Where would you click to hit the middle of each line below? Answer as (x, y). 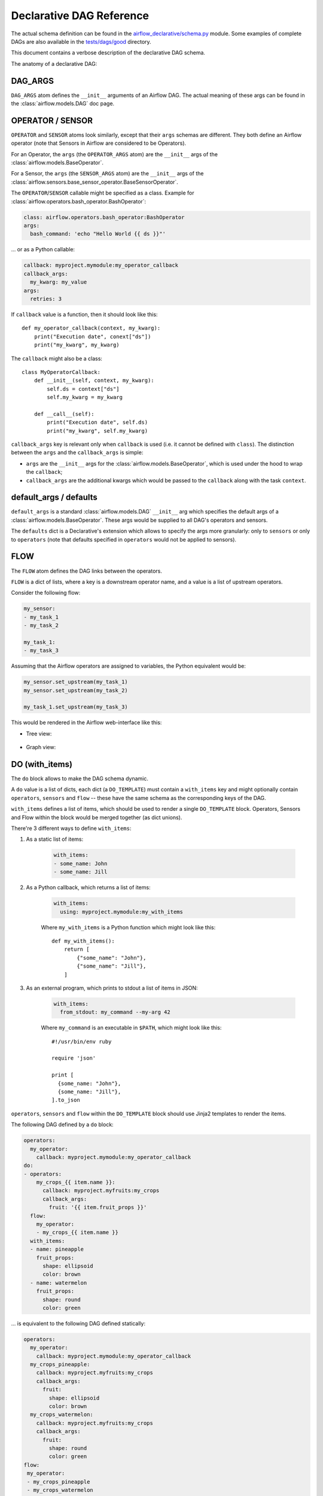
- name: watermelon (59, 1283)
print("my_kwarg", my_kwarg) (77, 345)
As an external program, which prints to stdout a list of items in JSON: (112, 988)
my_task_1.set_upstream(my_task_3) (76, 707)
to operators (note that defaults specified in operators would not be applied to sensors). (124, 539)
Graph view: (41, 747)
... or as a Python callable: (43, 250)
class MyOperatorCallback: (61, 372)
